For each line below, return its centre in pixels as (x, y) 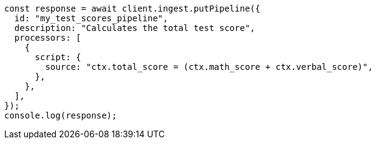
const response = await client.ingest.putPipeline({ (132, 9)
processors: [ (48, 38)
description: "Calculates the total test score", (135, 28)
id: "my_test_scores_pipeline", (91, 18)
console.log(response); (61, 115)
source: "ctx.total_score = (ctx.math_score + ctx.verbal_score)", (209, 67)
